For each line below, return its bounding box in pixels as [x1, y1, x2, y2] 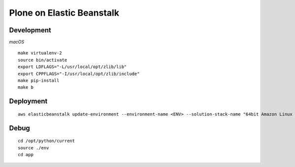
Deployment [9, 97, 48, 105]
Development [9, 26, 52, 34]
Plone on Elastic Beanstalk [9, 7, 119, 18]
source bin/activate [18, 57, 67, 63]
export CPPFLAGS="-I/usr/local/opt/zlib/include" [18, 71, 140, 76]
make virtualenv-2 [18, 50, 62, 56]
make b [18, 85, 34, 90]
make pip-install [18, 78, 59, 83]
